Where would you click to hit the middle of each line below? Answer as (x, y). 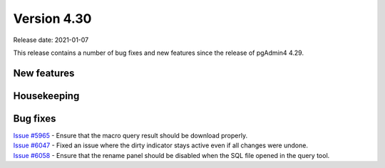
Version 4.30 (52, 19)
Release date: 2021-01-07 (51, 40)
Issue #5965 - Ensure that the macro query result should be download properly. (130, 135)
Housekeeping (46, 96)
